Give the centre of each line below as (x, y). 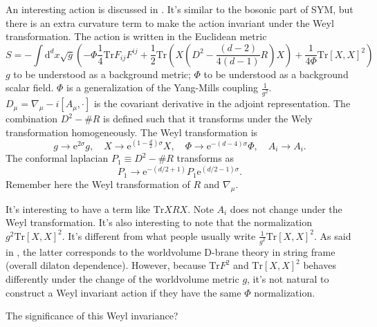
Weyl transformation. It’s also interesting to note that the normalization (159, 222)
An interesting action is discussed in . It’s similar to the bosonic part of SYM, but (180, 9)
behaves (320, 265)
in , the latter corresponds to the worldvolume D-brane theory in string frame (171, 251)
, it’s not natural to (288, 278)
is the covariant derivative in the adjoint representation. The (222, 103)
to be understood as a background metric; (102, 74)
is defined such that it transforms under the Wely (208, 119)
